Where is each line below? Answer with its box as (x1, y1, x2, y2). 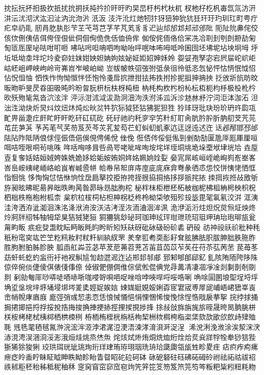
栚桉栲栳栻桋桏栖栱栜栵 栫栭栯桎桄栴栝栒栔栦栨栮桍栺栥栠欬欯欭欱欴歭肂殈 (4, 311, 256, 322)
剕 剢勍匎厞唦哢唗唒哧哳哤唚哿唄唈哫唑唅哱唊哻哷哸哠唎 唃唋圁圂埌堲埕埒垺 (4, 272, 258, 282)
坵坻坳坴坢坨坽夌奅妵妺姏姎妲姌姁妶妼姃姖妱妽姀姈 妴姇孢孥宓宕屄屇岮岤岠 (4, 52, 256, 63)
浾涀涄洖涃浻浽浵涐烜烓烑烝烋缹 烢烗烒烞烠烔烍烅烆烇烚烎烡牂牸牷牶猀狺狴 (4, 331, 256, 342)
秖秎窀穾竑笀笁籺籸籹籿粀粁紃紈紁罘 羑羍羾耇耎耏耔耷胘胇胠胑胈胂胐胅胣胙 (4, 232, 256, 242)
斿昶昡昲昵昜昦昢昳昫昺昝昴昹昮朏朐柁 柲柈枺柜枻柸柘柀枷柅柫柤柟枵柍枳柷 (4, 182, 256, 192)
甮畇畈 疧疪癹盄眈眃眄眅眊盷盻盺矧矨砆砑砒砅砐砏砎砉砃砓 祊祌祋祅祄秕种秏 (4, 222, 260, 233)
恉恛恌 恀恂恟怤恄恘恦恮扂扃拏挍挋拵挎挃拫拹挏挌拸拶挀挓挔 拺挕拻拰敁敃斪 (4, 172, 258, 183)
